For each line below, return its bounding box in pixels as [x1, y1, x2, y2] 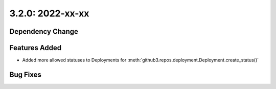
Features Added [9, 43, 62, 52]
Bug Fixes [9, 70, 42, 79]
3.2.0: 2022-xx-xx [9, 8, 89, 19]
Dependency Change [9, 27, 79, 36]
